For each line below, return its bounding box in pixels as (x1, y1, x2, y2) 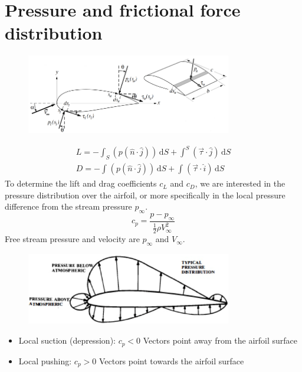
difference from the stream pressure (5, 200, 132, 213)
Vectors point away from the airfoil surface (143, 334, 298, 347)
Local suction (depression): (18, 334, 116, 347)
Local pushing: (18, 354, 72, 367)
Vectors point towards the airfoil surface (99, 354, 244, 367)
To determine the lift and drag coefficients (5, 177, 157, 190)
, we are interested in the (195, 177, 285, 190)
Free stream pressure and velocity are (5, 233, 140, 245)
